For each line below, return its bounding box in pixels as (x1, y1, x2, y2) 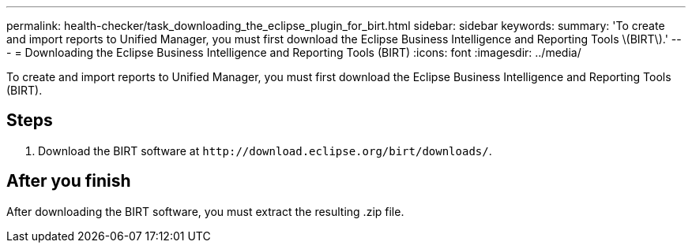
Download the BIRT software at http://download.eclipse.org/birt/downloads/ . (38, 143, 492, 158)
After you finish (6, 171, 131, 191)
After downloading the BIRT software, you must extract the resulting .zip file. (6, 204, 404, 218)
